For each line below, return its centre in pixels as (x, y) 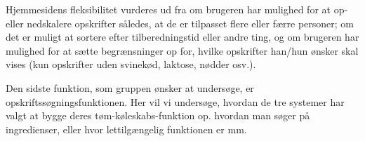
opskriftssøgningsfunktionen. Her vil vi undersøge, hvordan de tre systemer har (175, 101)
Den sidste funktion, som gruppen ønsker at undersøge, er (130, 87)
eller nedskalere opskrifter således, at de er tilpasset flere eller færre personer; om (180, 23)
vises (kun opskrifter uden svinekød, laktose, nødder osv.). (131, 64)
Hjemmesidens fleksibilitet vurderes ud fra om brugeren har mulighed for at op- (177, 9)
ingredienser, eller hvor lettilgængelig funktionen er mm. (126, 129)
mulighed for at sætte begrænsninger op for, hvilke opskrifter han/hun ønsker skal (182, 50)
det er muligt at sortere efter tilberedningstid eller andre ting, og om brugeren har (182, 37)
